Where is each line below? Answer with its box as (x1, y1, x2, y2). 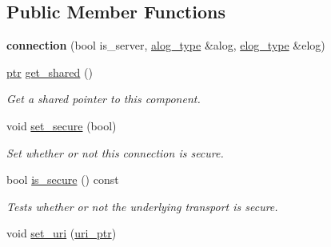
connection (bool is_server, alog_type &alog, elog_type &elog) (6, 37, 325, 54)
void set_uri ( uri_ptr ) (6, 225, 117, 241)
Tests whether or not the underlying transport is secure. (6, 197, 278, 214)
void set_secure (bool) (6, 117, 117, 133)
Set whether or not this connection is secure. (6, 144, 224, 161)
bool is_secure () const (6, 171, 119, 188)
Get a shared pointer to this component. (6, 90, 201, 107)
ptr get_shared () (6, 63, 93, 80)
